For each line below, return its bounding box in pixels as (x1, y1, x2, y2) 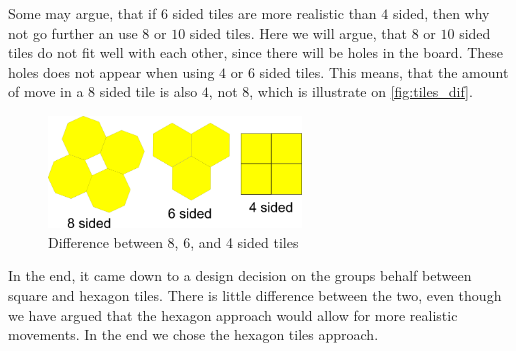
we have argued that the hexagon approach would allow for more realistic (8, 304, 458, 325)
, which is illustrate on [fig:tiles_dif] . (249, 81, 473, 102)
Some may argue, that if (8, 3, 157, 23)
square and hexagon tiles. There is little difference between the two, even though (8, 284, 502, 305)
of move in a (8, 81, 84, 102)
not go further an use (8, 22, 138, 43)
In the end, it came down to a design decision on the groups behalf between (8, 265, 472, 286)
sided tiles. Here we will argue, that (189, 22, 408, 43)
